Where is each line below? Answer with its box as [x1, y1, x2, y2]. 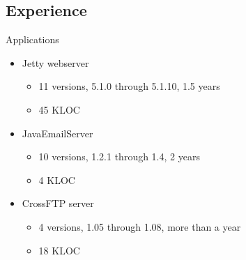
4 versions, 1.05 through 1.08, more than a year [38, 219, 241, 234]
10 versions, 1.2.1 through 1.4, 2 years [38, 149, 200, 164]
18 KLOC [38, 243, 80, 257]
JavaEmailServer [22, 125, 93, 140]
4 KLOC [38, 172, 75, 187]
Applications [6, 32, 59, 47]
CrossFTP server [22, 196, 94, 211]
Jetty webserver [22, 55, 89, 70]
